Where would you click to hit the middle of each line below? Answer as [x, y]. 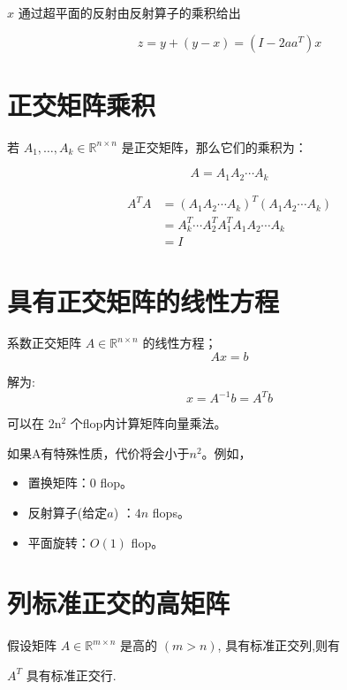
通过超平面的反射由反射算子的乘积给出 [129, 12]
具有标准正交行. [71, 675]
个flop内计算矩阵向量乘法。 [148, 423]
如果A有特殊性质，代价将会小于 [98, 452]
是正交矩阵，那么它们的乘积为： [214, 146]
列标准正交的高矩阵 [119, 603]
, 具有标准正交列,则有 [279, 645]
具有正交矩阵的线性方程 [143, 300]
